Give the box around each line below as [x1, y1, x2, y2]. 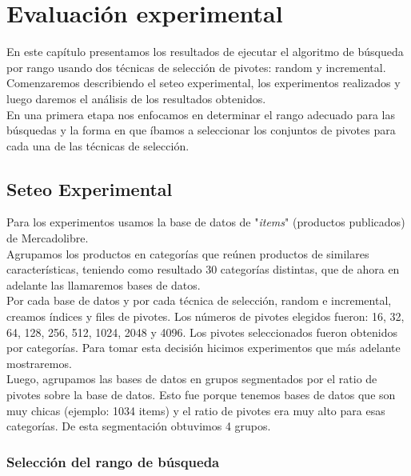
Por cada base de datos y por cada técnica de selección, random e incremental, [6, 292, 392, 309]
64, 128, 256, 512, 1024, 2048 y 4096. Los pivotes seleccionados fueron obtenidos [6, 323, 398, 340]
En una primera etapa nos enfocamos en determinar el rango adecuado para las [6, 106, 395, 122]
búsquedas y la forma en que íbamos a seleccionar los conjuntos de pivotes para [6, 122, 396, 138]
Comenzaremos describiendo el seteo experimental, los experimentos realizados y [6, 74, 401, 91]
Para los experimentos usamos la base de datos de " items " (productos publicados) [6, 214, 405, 230]
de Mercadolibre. [6, 230, 89, 246]
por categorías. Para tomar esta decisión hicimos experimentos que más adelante [6, 339, 401, 356]
